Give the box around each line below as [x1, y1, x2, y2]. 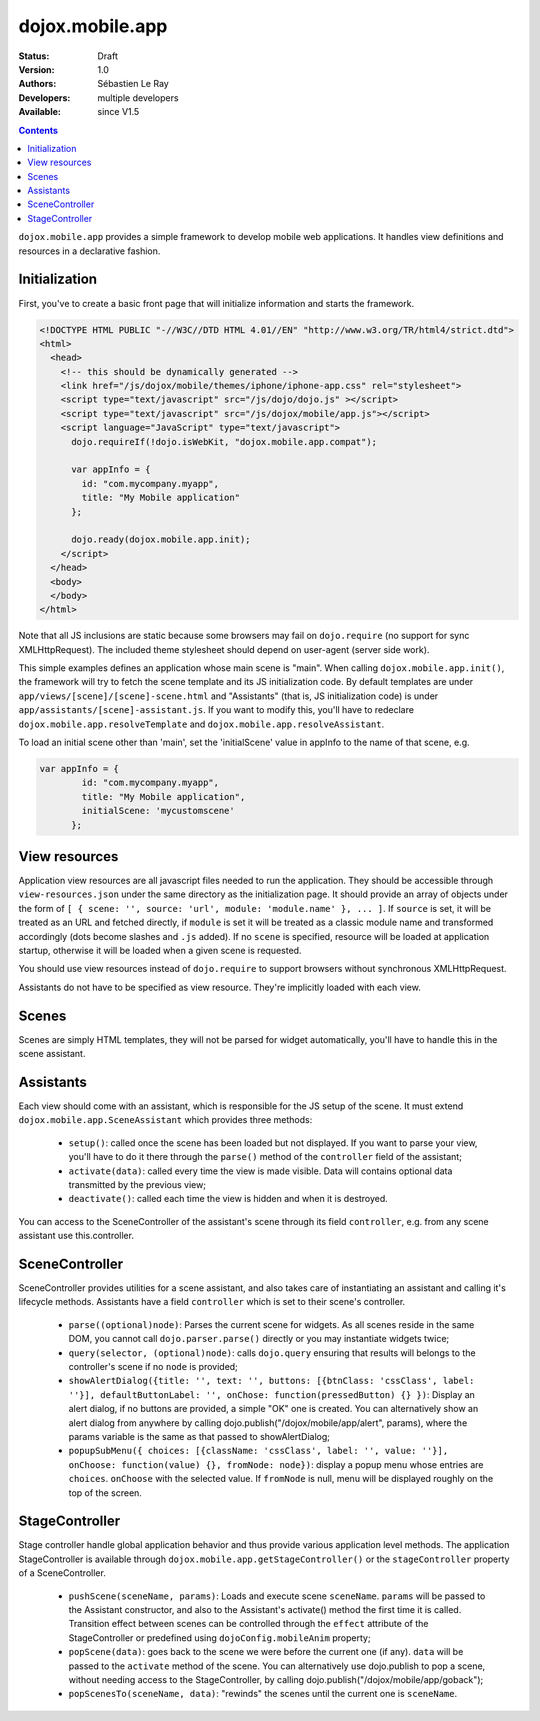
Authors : [18, 78, 57, 90]
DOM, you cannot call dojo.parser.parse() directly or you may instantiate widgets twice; [68, 1333, 450, 1345]
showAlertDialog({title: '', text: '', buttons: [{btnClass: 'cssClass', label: [68, 1375, 475, 1387]
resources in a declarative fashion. [18, 245, 161, 257]
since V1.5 [97, 106, 140, 118]
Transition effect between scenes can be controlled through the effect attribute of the [68, 1618, 429, 1630]
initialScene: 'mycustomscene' [81, 805, 235, 817]
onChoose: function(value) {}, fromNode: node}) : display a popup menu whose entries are [68, 1458, 484, 1470]
